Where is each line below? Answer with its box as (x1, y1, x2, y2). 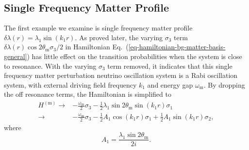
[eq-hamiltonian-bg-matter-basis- (128, 42, 226, 52)
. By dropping (203, 79, 245, 90)
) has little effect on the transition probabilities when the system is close (27, 51, 242, 61)
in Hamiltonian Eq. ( (65, 42, 129, 52)
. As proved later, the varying (75, 32, 163, 42)
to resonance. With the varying (4, 60, 97, 71)
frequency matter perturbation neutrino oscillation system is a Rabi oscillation (4, 70, 238, 80)
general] (4, 51, 27, 61)
